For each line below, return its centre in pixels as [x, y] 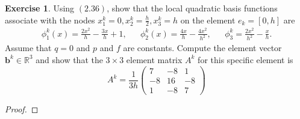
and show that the [69, 59]
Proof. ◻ [22, 108]
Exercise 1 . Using [40, 8]
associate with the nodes [50, 20]
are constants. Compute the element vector [202, 48]
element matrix [154, 59]
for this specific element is [245, 59]
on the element [208, 20]
